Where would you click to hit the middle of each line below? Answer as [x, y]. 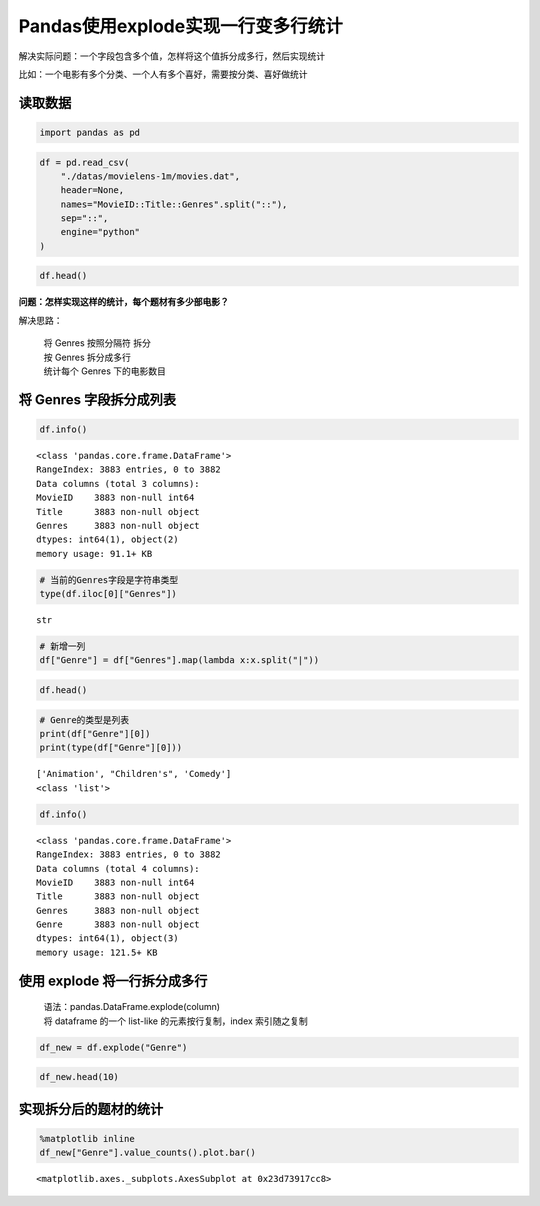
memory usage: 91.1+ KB [94, 553]
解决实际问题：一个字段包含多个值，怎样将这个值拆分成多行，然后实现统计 [171, 56]
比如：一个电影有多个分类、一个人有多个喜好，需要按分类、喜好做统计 [163, 74]
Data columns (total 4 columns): [118, 868]
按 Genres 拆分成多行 [87, 357]
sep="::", [84, 218]
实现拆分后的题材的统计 [91, 1108]
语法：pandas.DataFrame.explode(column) [131, 1007]
